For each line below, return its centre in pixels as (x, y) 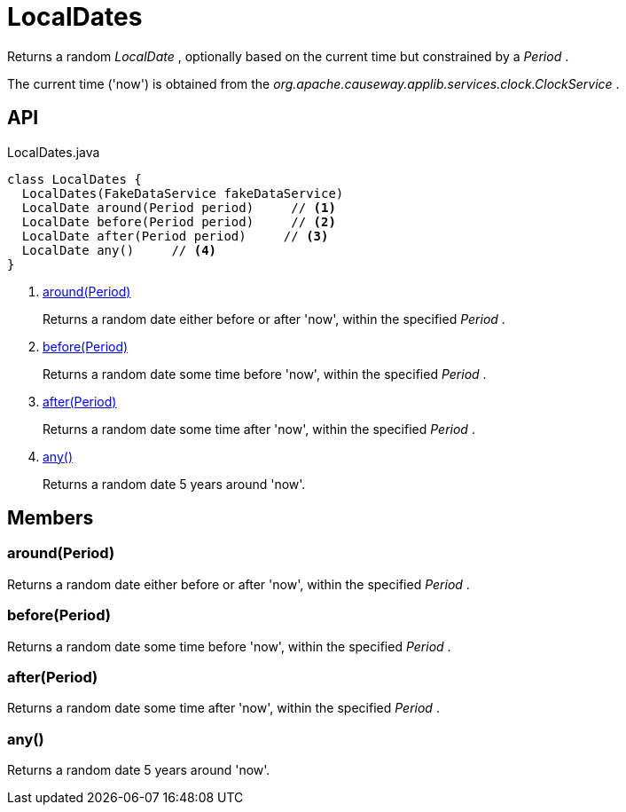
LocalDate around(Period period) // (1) (179, 207)
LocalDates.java (54, 152)
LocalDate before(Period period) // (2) (179, 221)
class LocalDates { (74, 179)
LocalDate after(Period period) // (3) (175, 236)
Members (51, 518)
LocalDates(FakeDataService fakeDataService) (183, 193)
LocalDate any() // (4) (119, 250)
